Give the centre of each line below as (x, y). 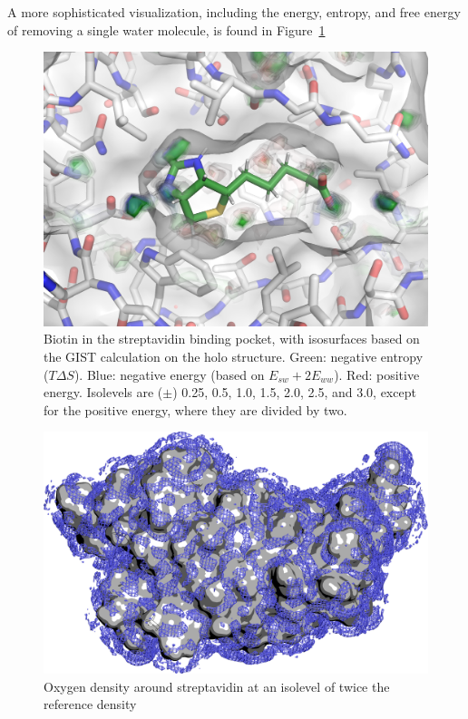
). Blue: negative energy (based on (169, 374)
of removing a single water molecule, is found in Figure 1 (166, 29)
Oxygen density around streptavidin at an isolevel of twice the (217, 686)
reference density (90, 704)
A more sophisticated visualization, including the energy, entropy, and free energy (234, 12)
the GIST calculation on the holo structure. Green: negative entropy (234, 357)
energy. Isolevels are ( (103, 392)
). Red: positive (377, 374)
